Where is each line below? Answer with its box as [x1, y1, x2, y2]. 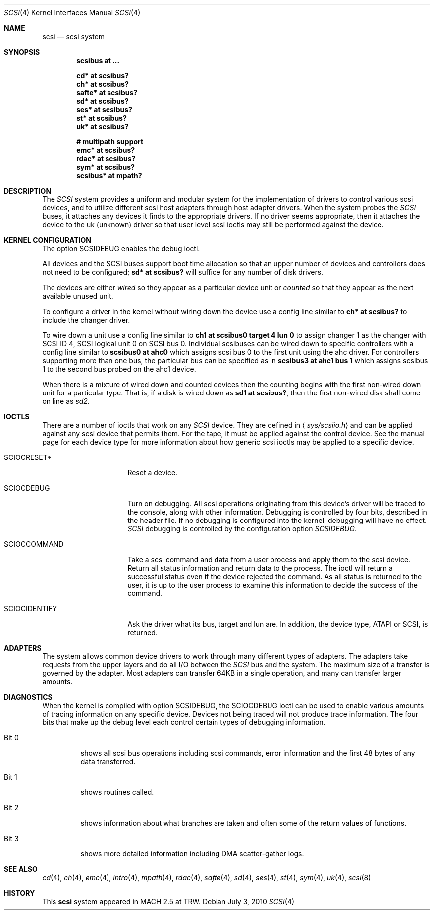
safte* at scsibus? [76, 88, 138, 97]
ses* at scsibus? [76, 105, 132, 114]
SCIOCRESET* [4, 453, 52, 461]
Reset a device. [127, 468, 178, 477]
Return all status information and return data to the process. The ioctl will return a [127, 564, 393, 572]
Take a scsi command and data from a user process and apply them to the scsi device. [127, 555, 411, 564]
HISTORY [4, 889, 35, 897]
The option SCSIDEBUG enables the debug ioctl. [42, 244, 200, 253]
